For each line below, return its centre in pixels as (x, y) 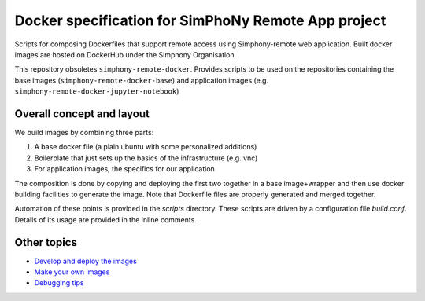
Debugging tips (59, 283)
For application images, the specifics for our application (125, 169)
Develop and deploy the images (85, 261)
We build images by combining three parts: (84, 133)
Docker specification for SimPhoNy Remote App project (200, 20)
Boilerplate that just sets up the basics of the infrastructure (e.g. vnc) (146, 158)
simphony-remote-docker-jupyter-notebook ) (97, 91)
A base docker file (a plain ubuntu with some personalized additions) (146, 147)
